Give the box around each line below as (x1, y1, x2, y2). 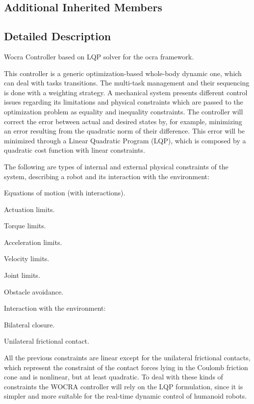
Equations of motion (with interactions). (4, 188, 126, 198)
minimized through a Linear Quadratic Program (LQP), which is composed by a (4, 135, 246, 145)
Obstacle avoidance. (4, 286, 64, 296)
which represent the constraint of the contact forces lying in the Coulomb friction (4, 362, 248, 372)
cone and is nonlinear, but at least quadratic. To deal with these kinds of (4, 372, 223, 382)
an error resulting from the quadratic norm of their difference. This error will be (4, 126, 245, 136)
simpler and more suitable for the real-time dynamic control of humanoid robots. (4, 391, 247, 401)
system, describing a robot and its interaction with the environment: (4, 171, 209, 181)
